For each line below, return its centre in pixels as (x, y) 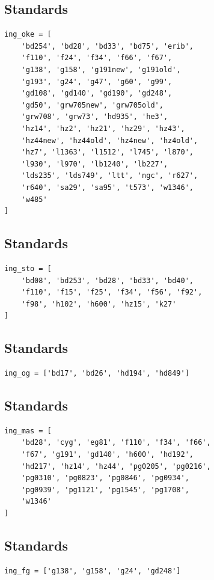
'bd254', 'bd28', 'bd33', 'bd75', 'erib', (107, 46)
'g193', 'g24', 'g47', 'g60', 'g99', (97, 81)
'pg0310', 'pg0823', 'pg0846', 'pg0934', (105, 478)
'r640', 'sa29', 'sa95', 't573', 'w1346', (107, 187)
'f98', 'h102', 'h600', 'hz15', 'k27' (99, 304)
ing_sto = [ (28, 268)
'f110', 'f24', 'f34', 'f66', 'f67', (97, 58)
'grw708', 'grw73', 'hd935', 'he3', (95, 117)
